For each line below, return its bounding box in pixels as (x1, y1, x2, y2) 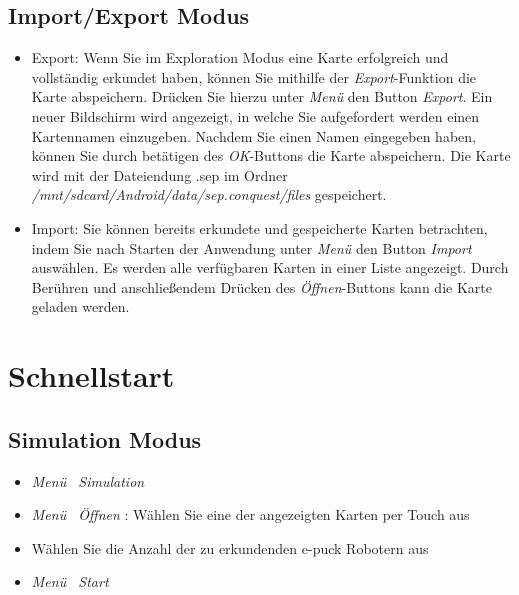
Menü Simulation (31, 470, 145, 491)
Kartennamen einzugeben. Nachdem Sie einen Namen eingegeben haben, (31, 125, 476, 146)
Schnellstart (8, 355, 175, 396)
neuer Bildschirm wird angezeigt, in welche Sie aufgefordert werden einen (31, 105, 480, 126)
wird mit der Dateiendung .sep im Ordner (31, 164, 288, 185)
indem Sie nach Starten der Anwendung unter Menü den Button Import (31, 237, 472, 258)
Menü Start (31, 571, 109, 592)
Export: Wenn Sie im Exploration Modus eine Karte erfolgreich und (31, 47, 449, 68)
